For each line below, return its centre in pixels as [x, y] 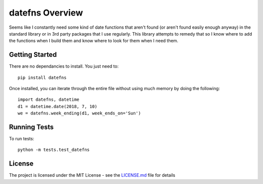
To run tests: [21, 139]
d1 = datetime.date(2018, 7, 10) [57, 106]
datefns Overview [46, 13]
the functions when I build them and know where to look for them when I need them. [94, 41]
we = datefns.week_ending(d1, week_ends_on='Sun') [79, 113]
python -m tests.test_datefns [54, 150]
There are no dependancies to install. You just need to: [64, 66]
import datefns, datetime [49, 100]
